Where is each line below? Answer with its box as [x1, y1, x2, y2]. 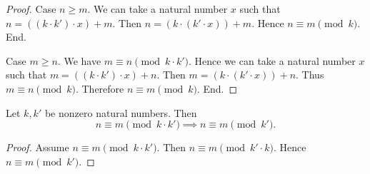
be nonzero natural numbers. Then [44, 105, 197, 120]
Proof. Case [6, 1, 56, 16]
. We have [57, 53, 101, 68]
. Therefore [75, 81, 124, 96]
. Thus [296, 67, 324, 82]
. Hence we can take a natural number [188, 53, 356, 68]
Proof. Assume [6, 140, 69, 155]
